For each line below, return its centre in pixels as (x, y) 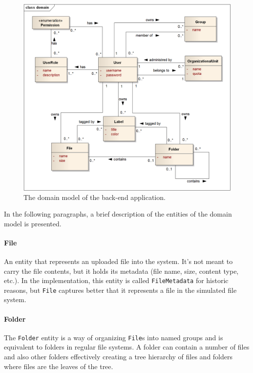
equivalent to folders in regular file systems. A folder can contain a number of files (127, 347)
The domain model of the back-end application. (95, 197)
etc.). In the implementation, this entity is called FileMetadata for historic (116, 280)
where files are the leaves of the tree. (59, 366)
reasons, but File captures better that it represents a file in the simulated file (120, 290)
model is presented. (33, 223)
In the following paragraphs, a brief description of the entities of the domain (118, 213)
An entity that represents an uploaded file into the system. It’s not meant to (118, 261)
